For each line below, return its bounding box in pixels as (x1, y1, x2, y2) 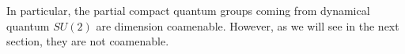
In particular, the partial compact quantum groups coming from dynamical (6, 2, 370, 18)
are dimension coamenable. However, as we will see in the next (96, 17, 399, 34)
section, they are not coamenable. (6, 33, 169, 49)
